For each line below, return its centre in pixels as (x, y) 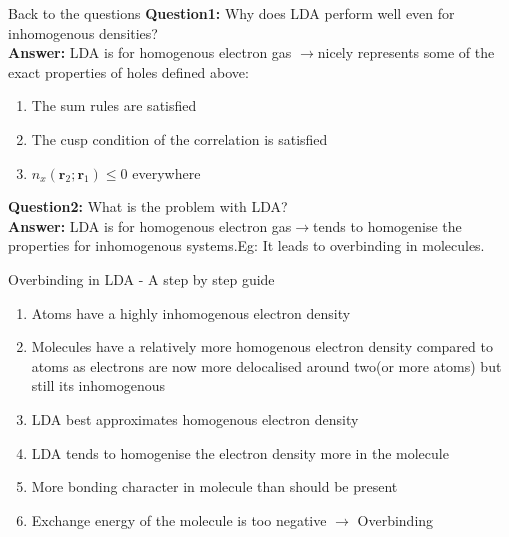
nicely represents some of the (406, 52)
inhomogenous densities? (83, 32)
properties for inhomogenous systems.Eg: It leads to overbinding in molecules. (246, 245)
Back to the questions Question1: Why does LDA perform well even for (231, 13)
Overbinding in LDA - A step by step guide (141, 278)
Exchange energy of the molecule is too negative (179, 519)
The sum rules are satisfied (114, 105)
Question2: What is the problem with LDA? (148, 206)
